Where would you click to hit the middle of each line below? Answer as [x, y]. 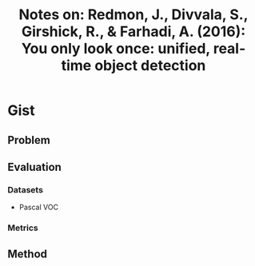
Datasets [25, 189]
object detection [150, 66]
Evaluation [34, 167]
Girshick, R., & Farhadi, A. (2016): [133, 32]
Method [28, 254]
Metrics [23, 228]
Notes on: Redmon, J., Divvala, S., [133, 15]
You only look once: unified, [116, 49]
